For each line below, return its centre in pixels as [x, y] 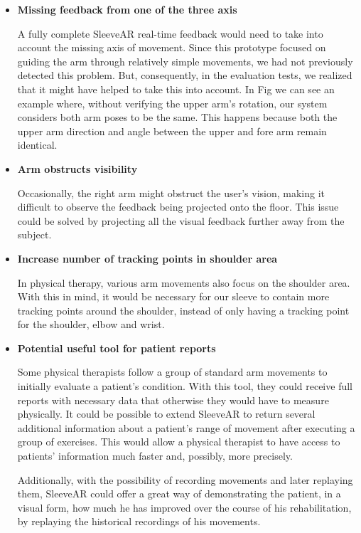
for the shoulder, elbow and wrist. [91, 324]
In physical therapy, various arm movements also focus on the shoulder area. [184, 282]
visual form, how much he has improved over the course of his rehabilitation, [184, 507]
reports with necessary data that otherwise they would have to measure [173, 400]
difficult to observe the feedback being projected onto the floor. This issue [178, 207]
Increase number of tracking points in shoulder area [147, 258]
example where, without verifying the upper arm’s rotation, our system [172, 103]
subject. [34, 234]
